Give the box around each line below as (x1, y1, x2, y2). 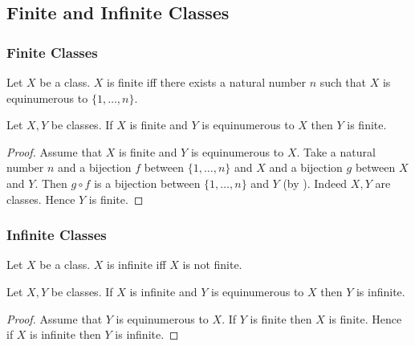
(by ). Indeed (283, 174, 348, 191)
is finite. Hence (328, 310, 402, 327)
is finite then (250, 310, 312, 327)
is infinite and (129, 283, 197, 299)
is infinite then (30, 326, 101, 343)
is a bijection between (94, 174, 201, 191)
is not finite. (182, 256, 242, 273)
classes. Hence (6, 190, 75, 207)
